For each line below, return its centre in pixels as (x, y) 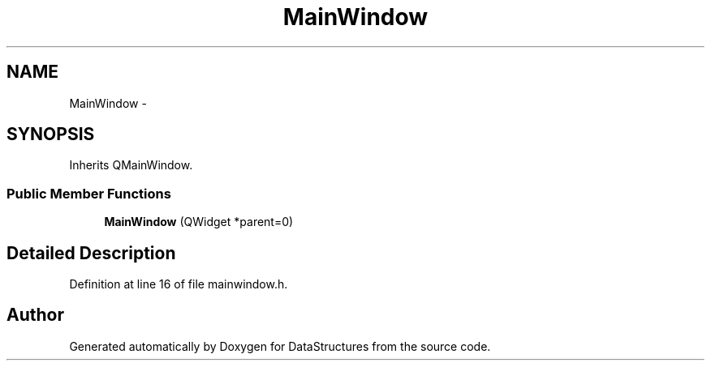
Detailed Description (91, 253)
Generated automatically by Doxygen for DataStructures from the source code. (280, 346)
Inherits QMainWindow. (131, 165)
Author (35, 315)
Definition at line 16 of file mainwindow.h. (179, 284)
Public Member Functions (89, 193)
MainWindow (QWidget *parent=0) (199, 222)
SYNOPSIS (51, 134)
